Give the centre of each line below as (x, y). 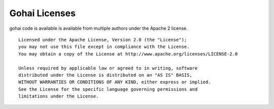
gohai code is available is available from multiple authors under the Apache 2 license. (98, 28)
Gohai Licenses (43, 13)
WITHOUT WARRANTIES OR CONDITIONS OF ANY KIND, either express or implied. (115, 82)
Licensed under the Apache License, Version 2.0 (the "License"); (103, 40)
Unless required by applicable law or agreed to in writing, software (108, 68)
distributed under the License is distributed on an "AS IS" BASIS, (105, 75)
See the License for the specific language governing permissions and (108, 89)
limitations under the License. (59, 96)
